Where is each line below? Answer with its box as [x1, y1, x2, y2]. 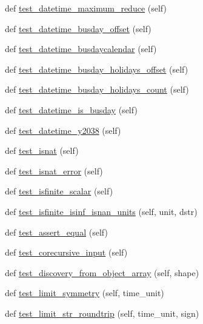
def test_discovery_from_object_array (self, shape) [5, 266, 199, 279]
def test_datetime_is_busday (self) [5, 103, 138, 116]
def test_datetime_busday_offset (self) [5, 22, 151, 35]
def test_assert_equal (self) [5, 225, 108, 238]
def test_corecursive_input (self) [5, 246, 128, 259]
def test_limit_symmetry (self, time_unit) [5, 286, 164, 299]
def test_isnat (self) [5, 144, 79, 157]
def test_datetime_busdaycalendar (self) [5, 42, 157, 55]
